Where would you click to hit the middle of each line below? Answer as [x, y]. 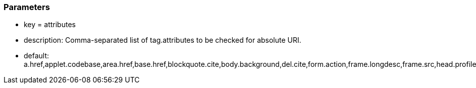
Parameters [27, 7]
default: [37, 56]
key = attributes [50, 25]
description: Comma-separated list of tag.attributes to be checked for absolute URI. [163, 40]
